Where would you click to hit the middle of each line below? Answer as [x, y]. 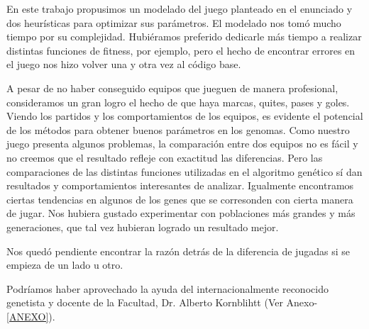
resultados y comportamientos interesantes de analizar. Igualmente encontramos [180, 185]
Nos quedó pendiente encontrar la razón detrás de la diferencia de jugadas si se [178, 251]
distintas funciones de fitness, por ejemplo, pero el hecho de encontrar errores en [181, 50]
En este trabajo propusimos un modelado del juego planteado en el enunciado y [180, 9]
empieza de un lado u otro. [65, 265]
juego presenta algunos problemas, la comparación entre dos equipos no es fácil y [182, 144]
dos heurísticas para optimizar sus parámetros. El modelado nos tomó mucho [174, 22]
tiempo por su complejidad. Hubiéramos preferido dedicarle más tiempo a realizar [184, 37]
